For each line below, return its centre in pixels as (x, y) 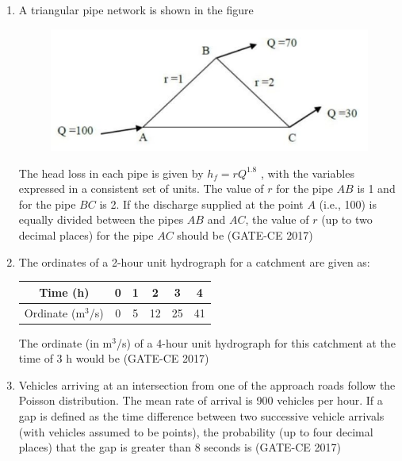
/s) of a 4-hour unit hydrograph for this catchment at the (256, 342)
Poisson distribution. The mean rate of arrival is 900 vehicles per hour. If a (201, 400)
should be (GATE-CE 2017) (245, 235)
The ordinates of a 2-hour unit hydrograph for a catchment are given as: (194, 261)
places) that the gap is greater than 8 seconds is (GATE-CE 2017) (180, 447)
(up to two (347, 219)
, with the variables (307, 173)
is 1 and (376, 188)
